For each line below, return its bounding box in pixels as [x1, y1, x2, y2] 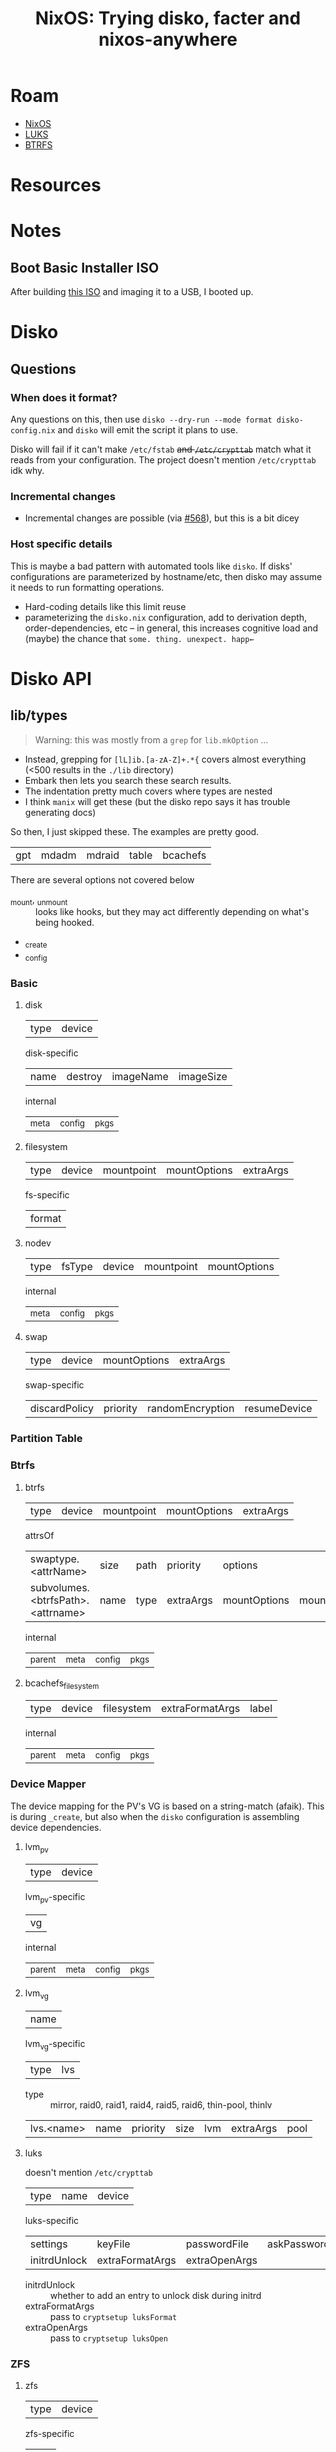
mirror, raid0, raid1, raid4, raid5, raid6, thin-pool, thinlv [49, 2098, 273, 2111]
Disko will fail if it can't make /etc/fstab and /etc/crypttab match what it [10, 443, 312, 455]
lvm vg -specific [24, 2037, 86, 2052]
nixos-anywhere [98, 28, 238, 51]
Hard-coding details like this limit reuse [24, 600, 187, 612]
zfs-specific [24, 2428, 75, 2440]
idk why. [10, 465, 45, 476]
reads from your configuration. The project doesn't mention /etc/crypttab [10, 454, 317, 466]
